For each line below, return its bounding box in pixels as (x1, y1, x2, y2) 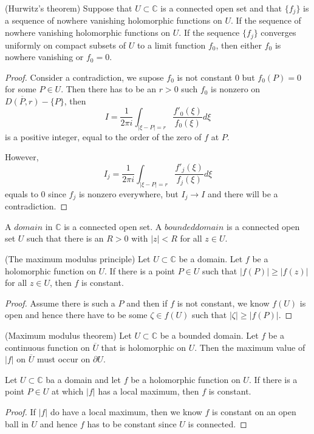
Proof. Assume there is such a (5, 296, 115, 309)
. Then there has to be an (61, 83, 156, 95)
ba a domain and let (46, 373, 121, 385)
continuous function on (5, 341, 90, 353)
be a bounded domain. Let (160, 328, 259, 341)
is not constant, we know (177, 296, 270, 309)
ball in (5, 417, 29, 430)
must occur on (36, 353, 90, 365)
